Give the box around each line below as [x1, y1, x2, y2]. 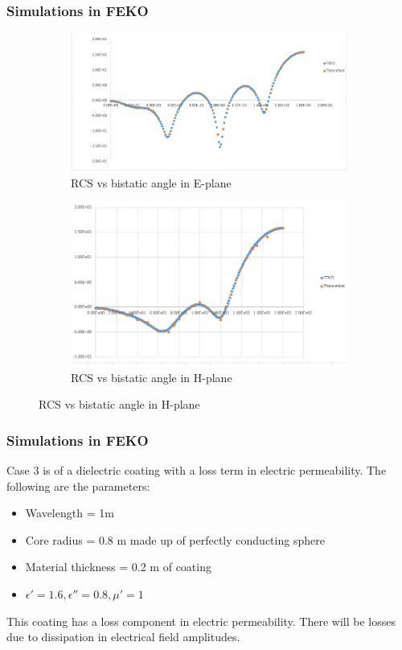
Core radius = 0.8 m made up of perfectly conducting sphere [25, 531, 325, 548]
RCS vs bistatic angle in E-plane [71, 174, 232, 191]
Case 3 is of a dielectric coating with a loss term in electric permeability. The [6, 462, 387, 479]
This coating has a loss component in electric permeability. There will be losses [6, 612, 396, 629]
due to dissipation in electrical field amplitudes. [6, 628, 240, 645]
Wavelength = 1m [25, 504, 114, 521]
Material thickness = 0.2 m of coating [25, 558, 211, 575]
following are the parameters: [6, 477, 150, 494]
